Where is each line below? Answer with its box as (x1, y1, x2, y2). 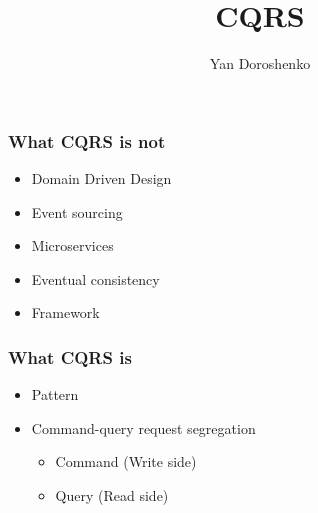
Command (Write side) (55, 451, 197, 472)
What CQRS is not (8, 128, 166, 153)
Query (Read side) (55, 484, 169, 505)
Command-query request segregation (31, 417, 256, 438)
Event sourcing (31, 201, 123, 222)
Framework (31, 302, 100, 323)
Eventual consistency (31, 268, 160, 289)
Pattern (31, 384, 79, 405)
